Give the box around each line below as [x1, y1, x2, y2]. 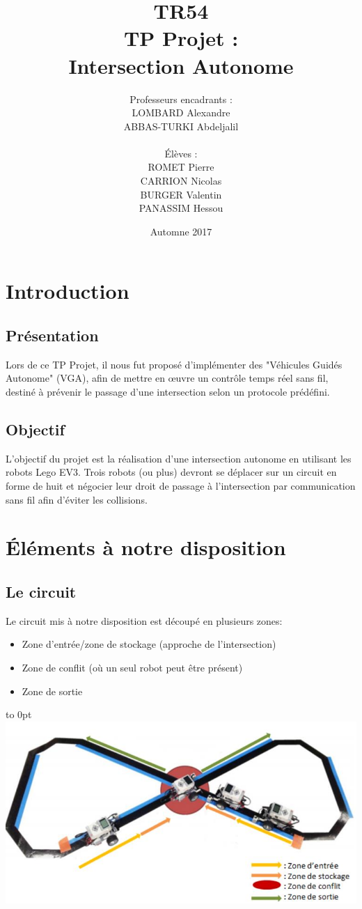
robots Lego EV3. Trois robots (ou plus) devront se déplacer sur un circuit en [6, 465, 337, 479]
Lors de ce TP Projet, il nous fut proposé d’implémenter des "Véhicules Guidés [6, 357, 343, 371]
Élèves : [164, 146, 198, 160]
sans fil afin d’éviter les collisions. [6, 492, 148, 506]
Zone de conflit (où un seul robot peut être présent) [22, 660, 243, 674]
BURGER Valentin [140, 187, 222, 201]
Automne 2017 [150, 224, 212, 238]
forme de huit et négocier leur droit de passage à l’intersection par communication [6, 479, 356, 492]
